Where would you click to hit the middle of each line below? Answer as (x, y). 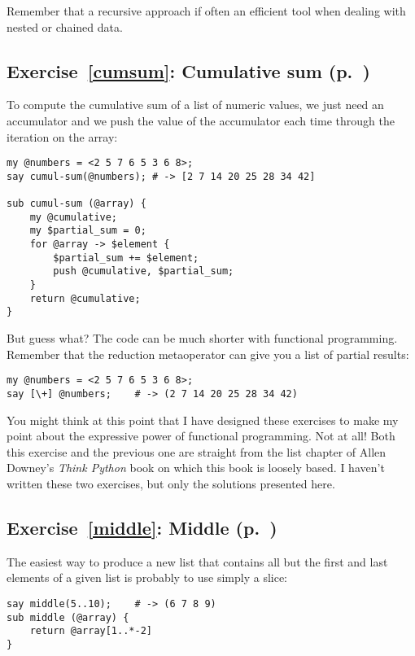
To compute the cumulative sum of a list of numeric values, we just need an (195, 105)
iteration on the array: (62, 136)
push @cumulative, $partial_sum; (144, 271)
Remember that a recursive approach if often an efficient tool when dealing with (206, 11)
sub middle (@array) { (68, 617)
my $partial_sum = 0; (88, 231)
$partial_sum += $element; (126, 258)
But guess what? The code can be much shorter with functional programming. (202, 338)
